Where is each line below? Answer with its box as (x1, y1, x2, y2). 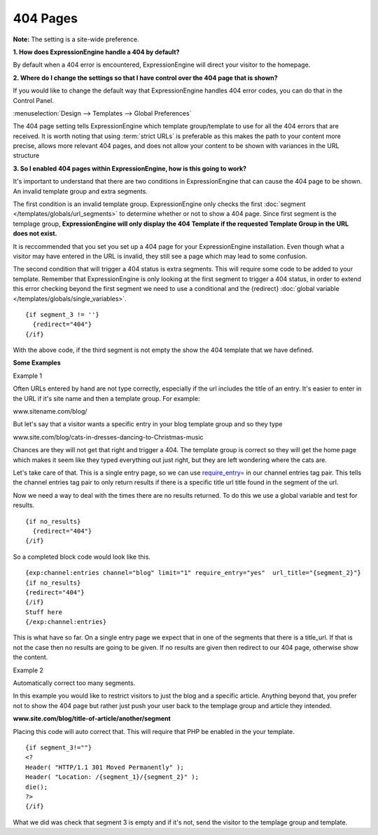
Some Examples (13, 358, 61, 367)
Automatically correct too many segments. (13, 679, 136, 687)
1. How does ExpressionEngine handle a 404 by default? (13, 48, 180, 56)
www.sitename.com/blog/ (13, 407, 87, 416)
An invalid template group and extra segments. (13, 186, 148, 196)
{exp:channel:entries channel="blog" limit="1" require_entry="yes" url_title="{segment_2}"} (25, 569, 362, 577)
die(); (25, 782, 48, 791)
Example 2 (13, 666, 43, 674)
